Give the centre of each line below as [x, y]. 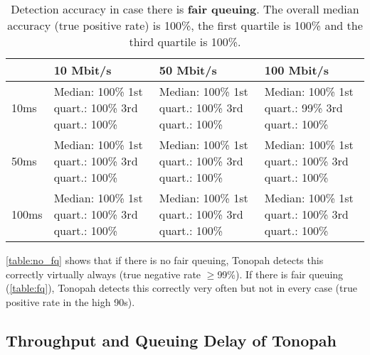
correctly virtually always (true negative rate [104, 274]
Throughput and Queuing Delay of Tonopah [171, 340]
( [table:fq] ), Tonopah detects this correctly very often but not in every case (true [181, 288]
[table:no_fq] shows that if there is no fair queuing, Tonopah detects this [165, 260]
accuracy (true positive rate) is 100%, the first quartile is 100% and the [185, 25]
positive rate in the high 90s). [70, 301]
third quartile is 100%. [185, 42]
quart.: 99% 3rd [303, 108]
